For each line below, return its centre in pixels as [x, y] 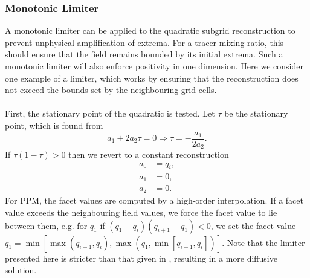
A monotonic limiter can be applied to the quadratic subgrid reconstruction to [150, 31]
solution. [21, 270]
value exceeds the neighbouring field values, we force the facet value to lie [141, 212]
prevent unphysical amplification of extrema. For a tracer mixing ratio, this [144, 42]
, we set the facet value [253, 225]
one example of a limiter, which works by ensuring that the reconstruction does [152, 78]
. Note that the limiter [263, 242]
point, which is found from [54, 125]
